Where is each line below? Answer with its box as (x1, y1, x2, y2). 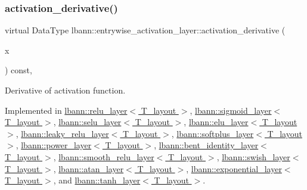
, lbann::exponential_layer (186, 162, 282, 175)
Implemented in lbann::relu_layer (5, 104, 128, 116)
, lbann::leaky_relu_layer (15, 127, 109, 139)
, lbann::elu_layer (184, 116, 249, 128)
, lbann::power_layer (15, 139, 92, 151)
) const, (5, 64, 32, 76)
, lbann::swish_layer (216, 150, 290, 163)
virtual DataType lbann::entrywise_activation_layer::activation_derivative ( (5, 24, 286, 36)
